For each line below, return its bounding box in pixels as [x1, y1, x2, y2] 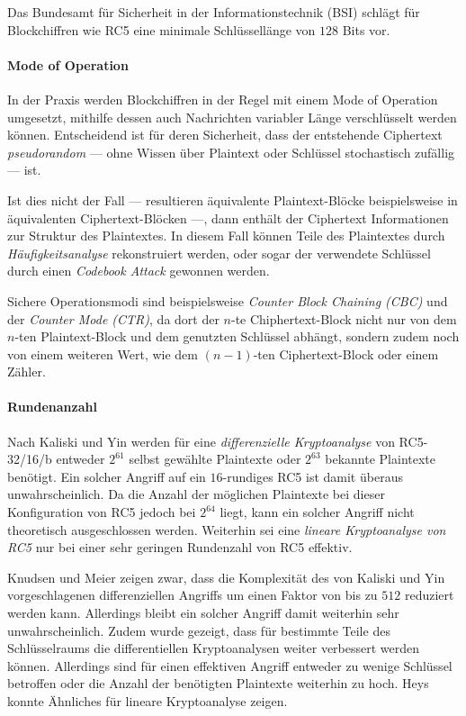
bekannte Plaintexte [325, 449, 435, 468]
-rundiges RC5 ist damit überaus [222, 467, 403, 485]
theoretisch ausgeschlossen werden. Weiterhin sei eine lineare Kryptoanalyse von [7, 520, 446, 539]
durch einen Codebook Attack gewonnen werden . [7, 261, 270, 280]
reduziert [404, 585, 454, 604]
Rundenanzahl [7, 397, 97, 416]
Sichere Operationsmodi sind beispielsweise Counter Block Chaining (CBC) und [7, 291, 448, 310]
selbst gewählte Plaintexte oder [129, 449, 301, 468]
